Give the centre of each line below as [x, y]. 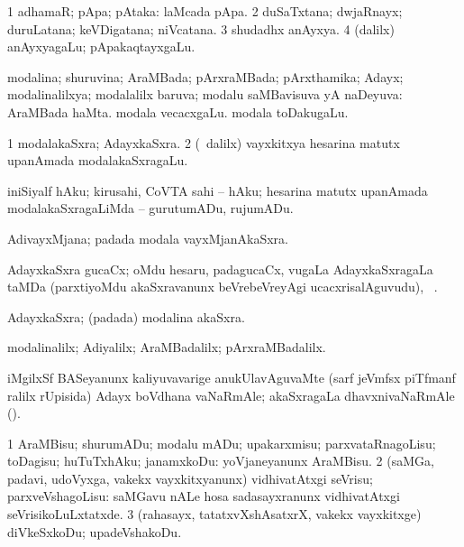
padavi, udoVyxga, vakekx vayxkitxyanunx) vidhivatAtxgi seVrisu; [190, 478]
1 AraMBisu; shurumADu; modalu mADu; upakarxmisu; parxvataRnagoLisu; [222, 443]
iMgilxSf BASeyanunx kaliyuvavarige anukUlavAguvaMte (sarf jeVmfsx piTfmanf [232, 377]
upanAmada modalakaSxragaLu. [98, 160]
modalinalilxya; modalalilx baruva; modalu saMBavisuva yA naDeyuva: [205, 94]
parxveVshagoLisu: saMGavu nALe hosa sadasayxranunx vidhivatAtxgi [204, 496]
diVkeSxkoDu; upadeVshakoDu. [95, 531]
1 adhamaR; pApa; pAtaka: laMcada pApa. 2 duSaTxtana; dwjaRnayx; [205, 11]
